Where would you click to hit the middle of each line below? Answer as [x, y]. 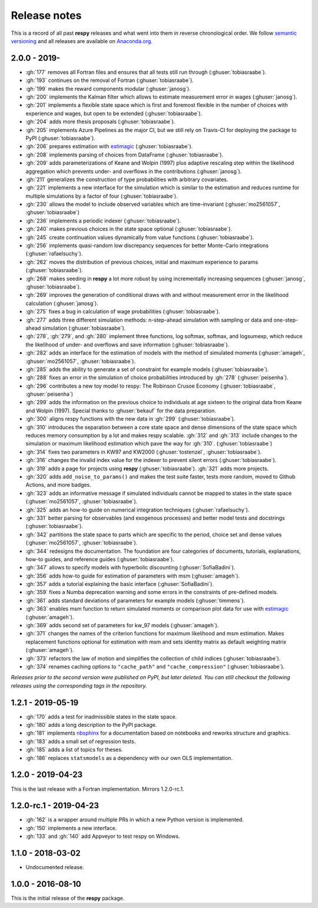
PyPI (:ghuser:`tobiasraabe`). [60, 138]
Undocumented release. [55, 867]
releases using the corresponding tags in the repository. [79, 686]
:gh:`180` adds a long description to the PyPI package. [91, 725]
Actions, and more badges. [58, 485]
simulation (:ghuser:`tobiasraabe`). [84, 328]
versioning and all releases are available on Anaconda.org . [82, 41]
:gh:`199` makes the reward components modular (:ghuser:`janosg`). [108, 88]
